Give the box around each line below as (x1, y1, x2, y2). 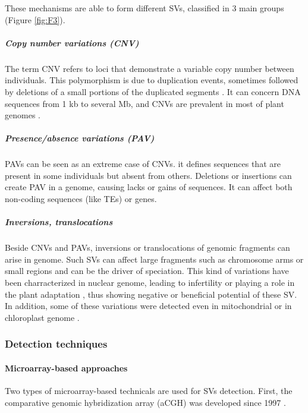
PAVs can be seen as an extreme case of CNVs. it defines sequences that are (5, 157, 281, 170)
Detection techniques (5, 336, 108, 351)
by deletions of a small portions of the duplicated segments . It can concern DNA (5, 85, 301, 97)
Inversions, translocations (5, 216, 113, 228)
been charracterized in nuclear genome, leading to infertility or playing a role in (5, 276, 295, 288)
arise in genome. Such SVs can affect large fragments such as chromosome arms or (5, 253, 304, 265)
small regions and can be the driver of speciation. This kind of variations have (5, 264, 289, 277)
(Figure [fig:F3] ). (5, 13, 65, 26)
